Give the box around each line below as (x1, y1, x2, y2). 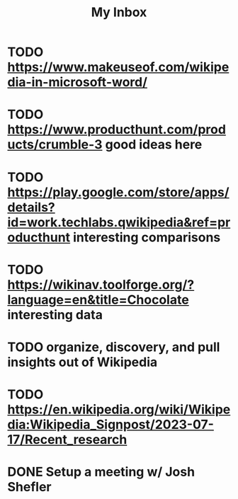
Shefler (7, 479, 52, 495)
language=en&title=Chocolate (7, 292, 189, 308)
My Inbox (91, 4, 147, 21)
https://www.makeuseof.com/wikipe (7, 59, 229, 75)
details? (7, 199, 55, 215)
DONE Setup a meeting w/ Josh (7, 464, 195, 480)
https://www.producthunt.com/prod (7, 122, 227, 138)
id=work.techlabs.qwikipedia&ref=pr (7, 214, 231, 230)
